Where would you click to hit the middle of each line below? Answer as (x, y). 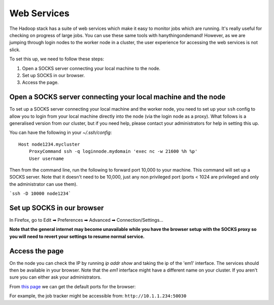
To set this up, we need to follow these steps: (57, 59)
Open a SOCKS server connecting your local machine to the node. (91, 68)
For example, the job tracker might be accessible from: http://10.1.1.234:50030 (98, 296)
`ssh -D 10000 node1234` (40, 194)
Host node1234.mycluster (49, 144)
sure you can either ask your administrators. (55, 277)
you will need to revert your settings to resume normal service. (77, 236)
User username (46, 158)
